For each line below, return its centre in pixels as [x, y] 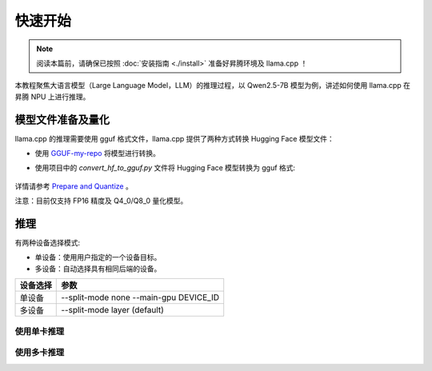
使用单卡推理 [40, 331]
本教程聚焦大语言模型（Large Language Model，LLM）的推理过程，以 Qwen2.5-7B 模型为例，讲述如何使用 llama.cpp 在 [213, 86]
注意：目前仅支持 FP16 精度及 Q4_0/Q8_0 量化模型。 [101, 201]
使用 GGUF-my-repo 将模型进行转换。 [97, 154]
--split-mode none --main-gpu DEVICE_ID [140, 297]
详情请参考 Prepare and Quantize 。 [74, 186]
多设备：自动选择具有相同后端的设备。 [98, 269]
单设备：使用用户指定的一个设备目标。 [98, 257]
